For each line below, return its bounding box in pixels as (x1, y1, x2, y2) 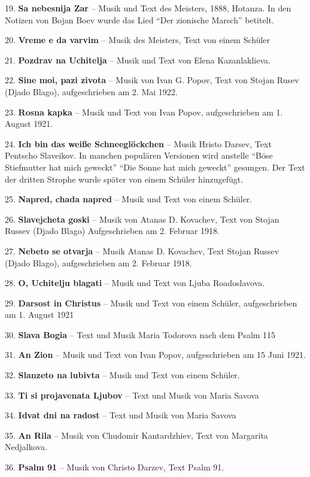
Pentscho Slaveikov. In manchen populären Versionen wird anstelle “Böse (5, 149, 273, 162)
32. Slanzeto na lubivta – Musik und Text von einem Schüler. (5, 369, 240, 381)
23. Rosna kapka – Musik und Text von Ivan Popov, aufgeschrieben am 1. (5, 105, 283, 118)
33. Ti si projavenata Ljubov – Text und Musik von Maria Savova (5, 388, 259, 401)
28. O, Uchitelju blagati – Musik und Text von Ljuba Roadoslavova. (5, 277, 265, 289)
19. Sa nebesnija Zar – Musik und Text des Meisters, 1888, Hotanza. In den (5, 2, 291, 14)
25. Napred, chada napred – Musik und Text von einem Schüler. (5, 193, 253, 205)
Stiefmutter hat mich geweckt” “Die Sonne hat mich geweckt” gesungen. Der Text (5, 160, 305, 173)
